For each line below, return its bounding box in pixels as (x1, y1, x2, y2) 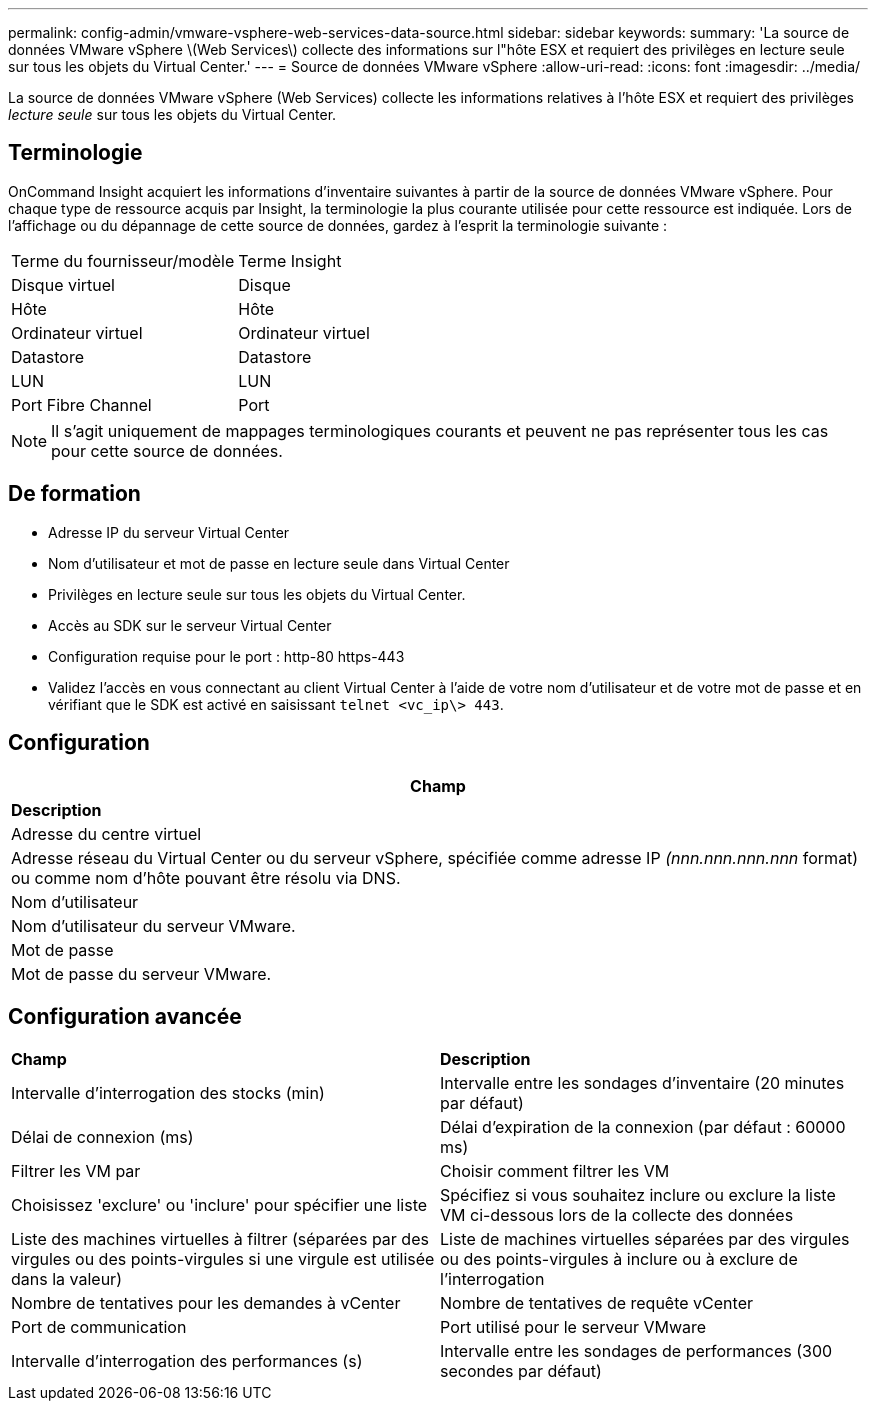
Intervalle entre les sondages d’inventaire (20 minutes (440, 1073, 845, 1094)
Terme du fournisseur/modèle (11, 250, 235, 271)
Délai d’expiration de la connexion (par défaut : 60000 (440, 1117, 846, 1138)
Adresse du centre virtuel (11, 823, 202, 844)
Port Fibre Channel (11, 394, 152, 415)
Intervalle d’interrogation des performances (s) (11, 1351, 363, 1372)
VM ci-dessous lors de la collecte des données (440, 1205, 794, 1226)
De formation (8, 481, 141, 507)
